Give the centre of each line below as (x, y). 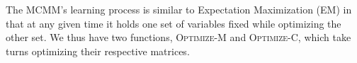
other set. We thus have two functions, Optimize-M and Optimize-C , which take (178, 37)
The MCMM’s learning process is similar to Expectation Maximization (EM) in (179, 9)
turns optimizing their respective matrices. (98, 51)
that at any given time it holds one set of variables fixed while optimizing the (174, 23)
